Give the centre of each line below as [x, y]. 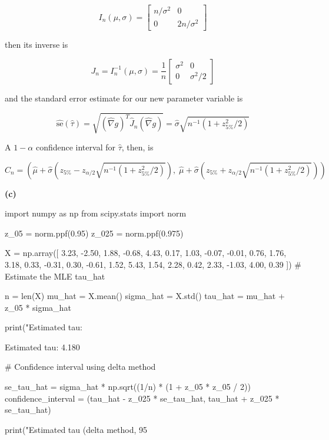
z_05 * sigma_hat [38, 307]
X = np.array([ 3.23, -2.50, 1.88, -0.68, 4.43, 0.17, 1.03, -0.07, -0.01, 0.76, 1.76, [146, 253]
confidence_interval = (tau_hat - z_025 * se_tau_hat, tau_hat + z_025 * [142, 398]
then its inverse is [36, 45]
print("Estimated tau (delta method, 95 [76, 429]
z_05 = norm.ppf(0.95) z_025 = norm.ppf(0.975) [94, 233]
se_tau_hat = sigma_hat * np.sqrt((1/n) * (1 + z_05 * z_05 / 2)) [128, 387]
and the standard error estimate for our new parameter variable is [124, 98]
